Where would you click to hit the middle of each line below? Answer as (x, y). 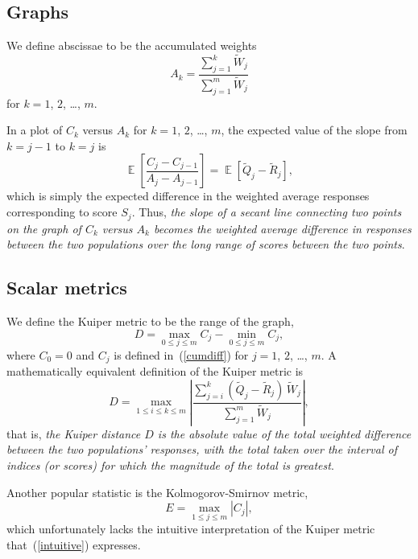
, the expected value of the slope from (314, 130)
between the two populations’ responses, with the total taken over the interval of (202, 449)
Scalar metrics (67, 288)
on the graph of (44, 228)
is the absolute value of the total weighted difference (284, 433)
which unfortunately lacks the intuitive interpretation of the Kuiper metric (191, 529)
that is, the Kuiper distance (74, 433)
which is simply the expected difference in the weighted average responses (188, 196)
